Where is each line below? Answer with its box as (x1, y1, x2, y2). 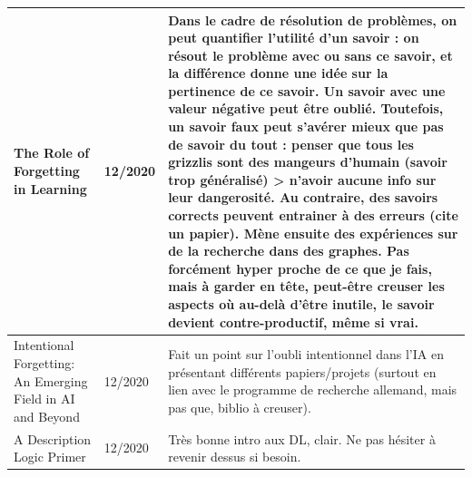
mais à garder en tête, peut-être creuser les (168, 277, 445, 296)
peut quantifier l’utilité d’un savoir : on (168, 28, 419, 47)
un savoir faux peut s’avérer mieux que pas (168, 117, 444, 136)
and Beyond (14, 406, 80, 425)
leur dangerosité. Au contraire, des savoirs (168, 188, 438, 207)
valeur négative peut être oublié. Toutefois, (168, 99, 444, 118)
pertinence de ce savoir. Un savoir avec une (168, 81, 446, 100)
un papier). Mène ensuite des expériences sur (168, 223, 458, 242)
